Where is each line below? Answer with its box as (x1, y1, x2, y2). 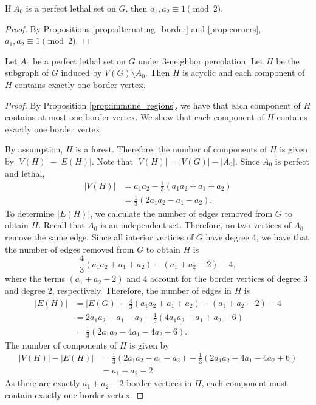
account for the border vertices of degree (150, 272, 301, 285)
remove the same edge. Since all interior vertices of (5, 231, 194, 243)
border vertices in (126, 376, 192, 389)
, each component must (201, 376, 288, 389)
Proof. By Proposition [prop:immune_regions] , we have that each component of (5, 98, 301, 111)
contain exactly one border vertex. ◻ (5, 388, 144, 401)
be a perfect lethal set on (32, 54, 126, 67)
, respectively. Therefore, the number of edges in (52, 284, 232, 296)
